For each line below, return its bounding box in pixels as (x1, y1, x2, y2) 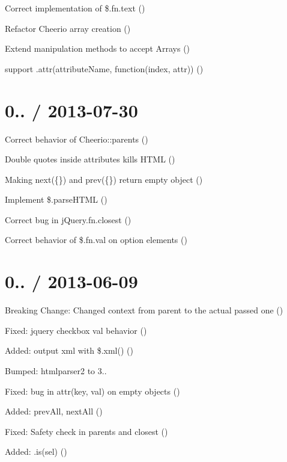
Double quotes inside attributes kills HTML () (5, 153, 175, 165)
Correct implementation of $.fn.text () (5, 2, 145, 14)
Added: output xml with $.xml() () (5, 344, 133, 357)
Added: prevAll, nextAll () (5, 405, 103, 417)
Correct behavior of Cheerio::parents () (5, 132, 148, 145)
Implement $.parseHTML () (5, 193, 107, 206)
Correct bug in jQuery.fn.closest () (5, 213, 131, 226)
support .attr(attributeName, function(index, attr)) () (5, 62, 204, 75)
